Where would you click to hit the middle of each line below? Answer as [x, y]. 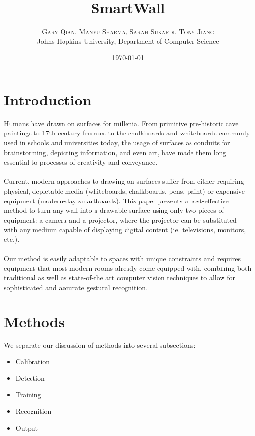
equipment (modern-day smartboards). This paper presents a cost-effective [116, 200]
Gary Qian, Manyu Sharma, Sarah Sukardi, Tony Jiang [128, 31]
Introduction [48, 99]
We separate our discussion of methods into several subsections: [100, 345]
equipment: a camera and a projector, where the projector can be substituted [120, 219]
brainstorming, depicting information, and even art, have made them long [115, 152]
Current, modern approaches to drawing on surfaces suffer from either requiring [124, 181]
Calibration [33, 361]
